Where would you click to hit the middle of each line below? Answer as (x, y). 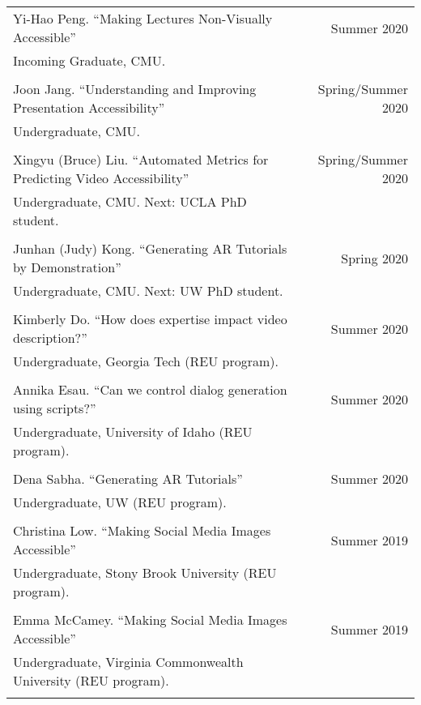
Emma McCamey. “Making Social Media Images (150, 620)
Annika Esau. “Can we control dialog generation (150, 389)
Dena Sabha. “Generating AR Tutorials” (128, 479)
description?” (50, 338)
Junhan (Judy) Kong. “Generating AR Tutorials (150, 248)
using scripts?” (55, 408)
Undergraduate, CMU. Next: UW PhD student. (148, 291)
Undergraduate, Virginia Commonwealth (128, 662)
